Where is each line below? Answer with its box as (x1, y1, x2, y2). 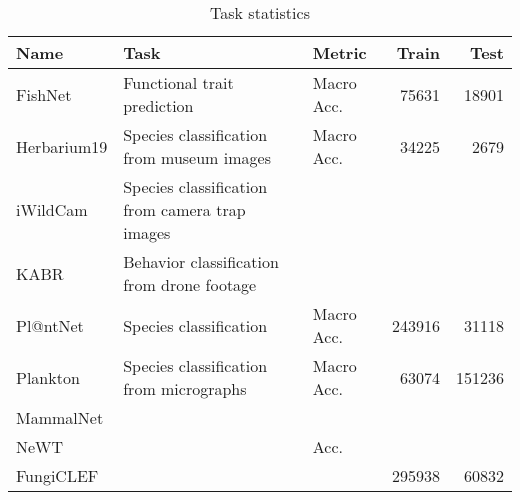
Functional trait (123, 71, 234, 94)
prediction (123, 94, 194, 117)
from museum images (123, 146, 271, 169)
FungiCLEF (16, 464, 99, 487)
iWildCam (16, 198, 88, 221)
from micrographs (123, 377, 247, 400)
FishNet (16, 82, 72, 106)
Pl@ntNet (16, 313, 84, 337)
